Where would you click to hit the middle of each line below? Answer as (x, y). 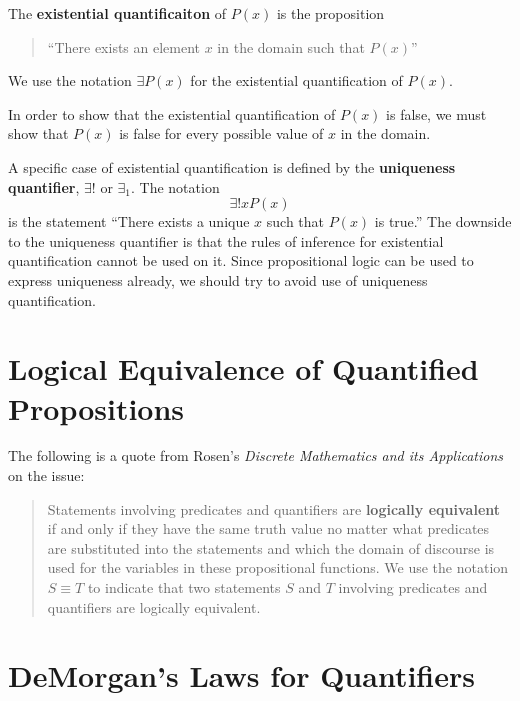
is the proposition (330, 13)
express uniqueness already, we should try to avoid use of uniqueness (218, 279)
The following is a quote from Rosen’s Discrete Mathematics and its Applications (256, 455)
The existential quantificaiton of (117, 13)
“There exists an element (124, 46)
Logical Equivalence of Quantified (243, 368)
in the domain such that (291, 46)
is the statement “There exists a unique (129, 221)
